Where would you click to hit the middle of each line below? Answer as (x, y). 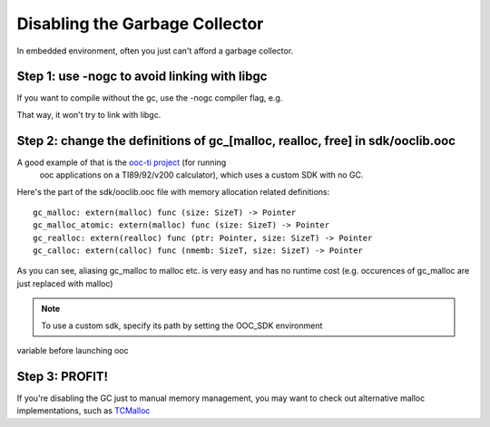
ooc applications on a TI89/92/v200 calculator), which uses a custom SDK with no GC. (201, 175)
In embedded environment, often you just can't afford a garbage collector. (155, 51)
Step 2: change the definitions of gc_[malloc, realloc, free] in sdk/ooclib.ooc (236, 141)
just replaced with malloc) (65, 283)
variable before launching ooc (73, 351)
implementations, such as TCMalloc (83, 411)
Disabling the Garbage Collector (140, 24)
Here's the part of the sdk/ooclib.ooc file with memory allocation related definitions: (173, 191)
